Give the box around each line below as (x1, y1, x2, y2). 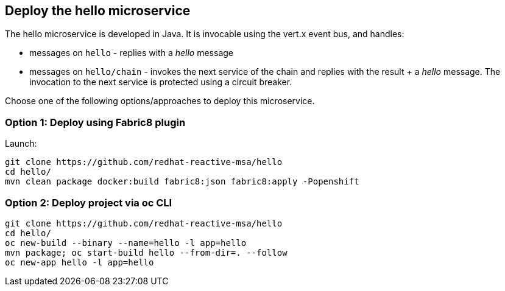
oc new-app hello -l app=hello (5, 257, 154, 267)
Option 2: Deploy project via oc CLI (5, 196, 172, 209)
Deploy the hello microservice (5, 3, 191, 18)
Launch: (5, 138, 37, 149)
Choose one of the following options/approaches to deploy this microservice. (5, 96, 315, 107)
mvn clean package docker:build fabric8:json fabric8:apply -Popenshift (5, 177, 359, 187)
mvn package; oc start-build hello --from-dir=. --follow (5, 247, 288, 258)
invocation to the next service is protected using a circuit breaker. (29, 77, 292, 88)
